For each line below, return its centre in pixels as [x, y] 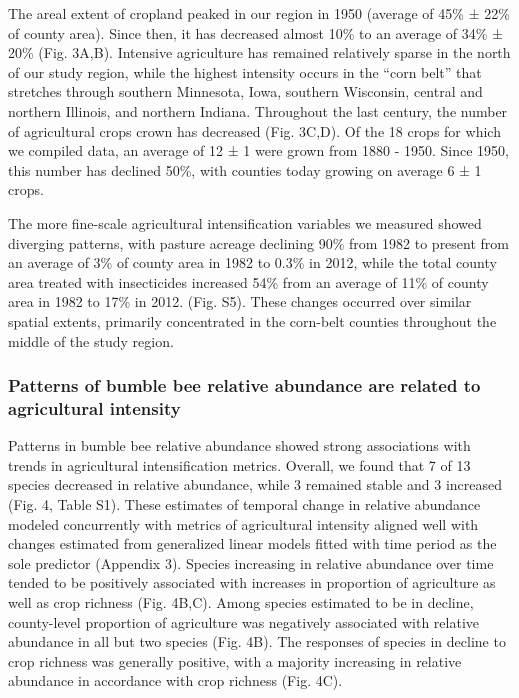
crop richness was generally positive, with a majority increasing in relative [235, 660]
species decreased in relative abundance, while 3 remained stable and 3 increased [255, 484]
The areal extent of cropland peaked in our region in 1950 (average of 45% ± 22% [259, 13]
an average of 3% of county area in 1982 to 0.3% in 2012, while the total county [252, 262]
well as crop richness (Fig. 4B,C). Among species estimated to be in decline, [241, 601]
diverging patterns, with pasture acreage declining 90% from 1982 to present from [259, 242]
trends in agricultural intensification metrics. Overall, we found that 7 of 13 [239, 464]
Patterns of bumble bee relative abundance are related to [244, 385]
